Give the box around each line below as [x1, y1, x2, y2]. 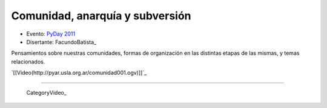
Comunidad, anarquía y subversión [11, 9, 191, 22]
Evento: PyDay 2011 [26, 30, 76, 37]
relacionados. [11, 58, 45, 65]
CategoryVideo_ [26, 89, 67, 96]
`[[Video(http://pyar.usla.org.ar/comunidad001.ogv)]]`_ [11, 69, 147, 77]
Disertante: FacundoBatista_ [26, 38, 97, 45]
